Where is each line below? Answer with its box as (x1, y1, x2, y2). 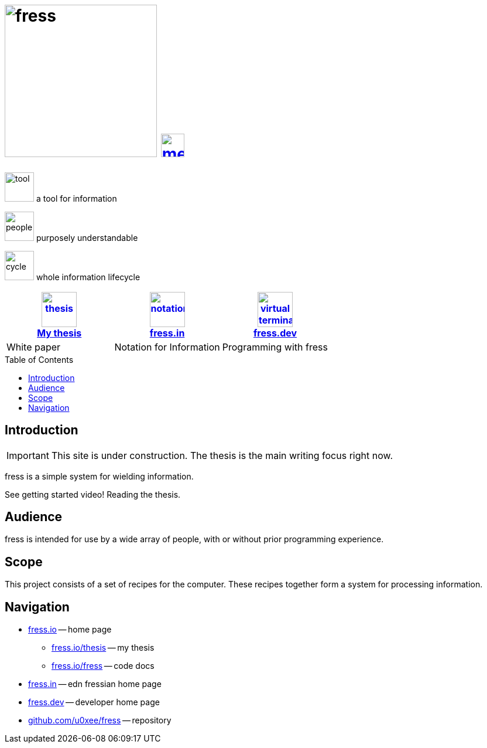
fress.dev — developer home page (28, 697, 160, 708)
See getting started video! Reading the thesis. (5, 489, 181, 499)
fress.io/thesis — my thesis (52, 642, 155, 653)
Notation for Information (114, 341, 220, 353)
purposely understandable (36, 232, 138, 243)
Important (6, 449, 49, 461)
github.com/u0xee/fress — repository (28, 715, 172, 726)
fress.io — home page (28, 624, 112, 635)
